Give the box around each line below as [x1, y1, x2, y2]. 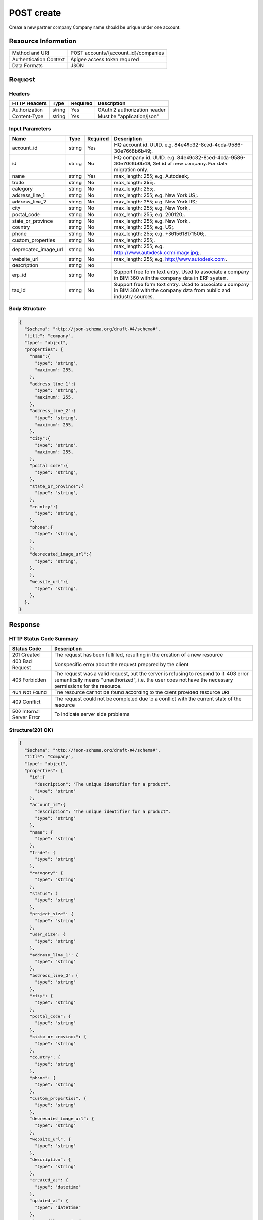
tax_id [12, 287, 26, 294]
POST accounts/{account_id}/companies [70, 49, 164, 56]
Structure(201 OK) [9, 726, 54, 733]
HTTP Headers [12, 100, 47, 107]
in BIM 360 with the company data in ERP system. [114, 274, 228, 281]
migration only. [114, 166, 149, 173]
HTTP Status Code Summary [9, 635, 79, 642]
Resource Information [9, 37, 76, 45]
